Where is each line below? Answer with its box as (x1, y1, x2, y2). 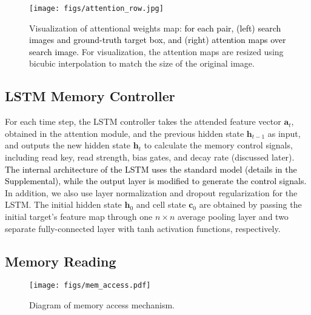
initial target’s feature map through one (5, 210, 153, 222)
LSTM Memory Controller (5, 87, 175, 105)
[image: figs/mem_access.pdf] (29, 281, 151, 290)
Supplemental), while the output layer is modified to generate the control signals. (5, 174, 307, 187)
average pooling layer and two (177, 210, 289, 222)
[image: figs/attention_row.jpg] (29, 4, 164, 13)
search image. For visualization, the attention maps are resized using (29, 45, 284, 58)
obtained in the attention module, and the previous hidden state (5, 127, 244, 139)
